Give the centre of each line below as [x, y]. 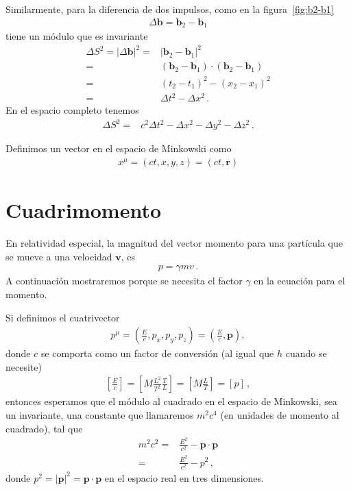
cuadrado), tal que [44, 428]
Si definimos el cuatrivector [63, 317]
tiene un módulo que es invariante [77, 36]
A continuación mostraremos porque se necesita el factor [124, 281]
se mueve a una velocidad [59, 256]
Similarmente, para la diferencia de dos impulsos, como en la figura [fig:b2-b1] [170, 9]
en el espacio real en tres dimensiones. [184, 477]
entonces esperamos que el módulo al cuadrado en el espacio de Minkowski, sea [171, 401]
